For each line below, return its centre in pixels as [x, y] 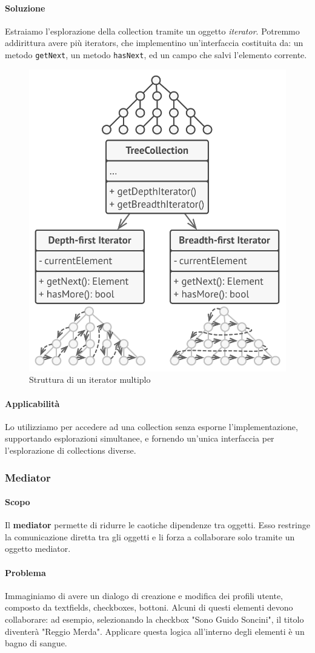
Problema [25, 572]
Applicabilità [32, 403]
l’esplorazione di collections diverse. [71, 450]
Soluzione [25, 8]
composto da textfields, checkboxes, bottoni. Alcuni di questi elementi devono [149, 607]
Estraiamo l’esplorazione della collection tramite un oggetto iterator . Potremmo [152, 31]
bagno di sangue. [36, 643]
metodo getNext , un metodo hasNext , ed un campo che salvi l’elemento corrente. [156, 54]
